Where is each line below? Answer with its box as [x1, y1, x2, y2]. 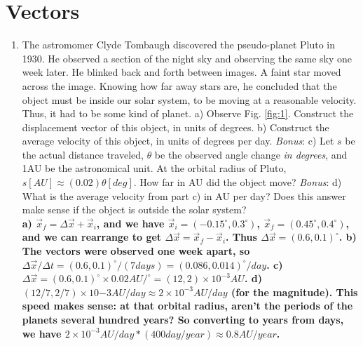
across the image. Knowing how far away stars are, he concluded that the [22, 78, 337, 93]
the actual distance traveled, [22, 147, 144, 161]
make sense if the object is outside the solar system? [22, 202, 247, 217]
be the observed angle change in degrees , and [154, 147, 348, 161]
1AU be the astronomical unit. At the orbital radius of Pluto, [22, 161, 287, 175]
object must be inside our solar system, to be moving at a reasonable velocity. [22, 92, 357, 107]
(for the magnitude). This [231, 284, 358, 299]
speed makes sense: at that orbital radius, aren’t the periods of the [22, 298, 353, 313]
